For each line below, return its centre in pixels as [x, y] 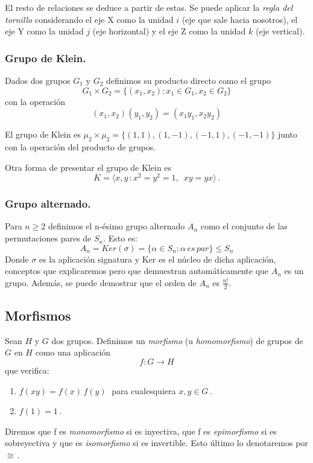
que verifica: [27, 370]
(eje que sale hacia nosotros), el [240, 19]
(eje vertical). [280, 31]
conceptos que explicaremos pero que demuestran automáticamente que [137, 271]
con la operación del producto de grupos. [81, 146]
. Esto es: [120, 238]
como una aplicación [73, 352]
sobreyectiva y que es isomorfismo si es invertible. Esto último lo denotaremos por [156, 443]
